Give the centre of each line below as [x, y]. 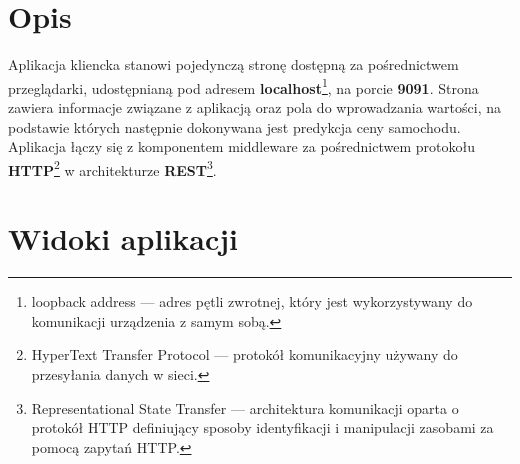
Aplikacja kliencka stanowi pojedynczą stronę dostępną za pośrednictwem [233, 64]
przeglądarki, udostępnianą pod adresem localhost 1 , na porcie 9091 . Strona [243, 86]
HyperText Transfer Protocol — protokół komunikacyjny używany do [244, 354]
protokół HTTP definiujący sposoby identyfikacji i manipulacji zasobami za [262, 427]
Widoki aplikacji [123, 238]
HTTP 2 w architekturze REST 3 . [112, 168]
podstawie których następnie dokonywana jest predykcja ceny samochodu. [234, 126]
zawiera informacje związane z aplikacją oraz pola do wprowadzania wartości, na [254, 106]
